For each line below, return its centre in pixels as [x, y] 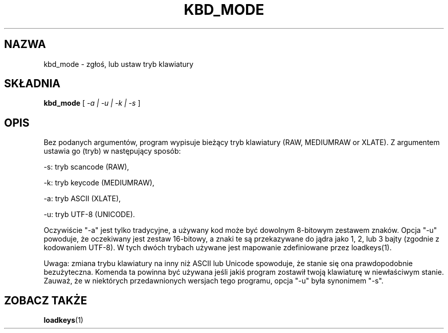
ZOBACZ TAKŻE [46, 300]
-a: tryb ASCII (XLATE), [82, 199]
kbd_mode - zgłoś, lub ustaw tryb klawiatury [119, 64]
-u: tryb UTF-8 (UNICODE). [89, 215]
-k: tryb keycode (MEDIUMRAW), [99, 183]
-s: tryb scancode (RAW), [86, 167]
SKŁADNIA [32, 84]
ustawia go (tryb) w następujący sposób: [112, 151]
